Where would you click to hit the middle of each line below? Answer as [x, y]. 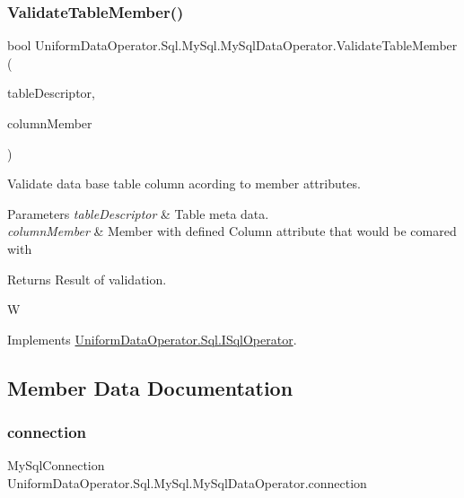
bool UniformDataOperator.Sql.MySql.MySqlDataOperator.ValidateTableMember [232, 45]
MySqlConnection [56, 465]
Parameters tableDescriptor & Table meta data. [138, 213]
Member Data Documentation [150, 387]
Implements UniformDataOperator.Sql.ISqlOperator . [152, 339]
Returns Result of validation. [87, 279]
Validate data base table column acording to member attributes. [184, 183]
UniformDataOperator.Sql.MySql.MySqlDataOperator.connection [187, 482]
